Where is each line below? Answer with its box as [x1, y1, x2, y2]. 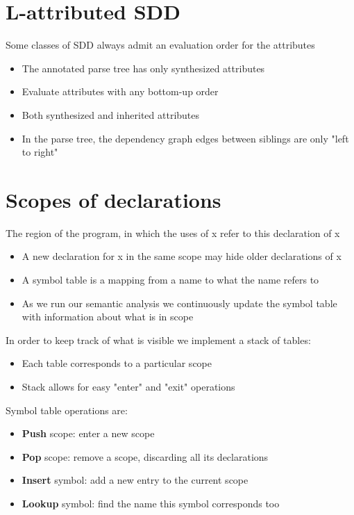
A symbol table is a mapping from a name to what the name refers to [22, 272, 319, 286]
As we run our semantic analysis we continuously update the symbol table [22, 295, 337, 310]
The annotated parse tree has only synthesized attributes [22, 60, 265, 75]
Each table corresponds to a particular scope [22, 356, 212, 370]
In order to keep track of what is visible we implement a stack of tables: [6, 332, 311, 347]
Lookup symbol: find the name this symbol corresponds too [22, 496, 280, 510]
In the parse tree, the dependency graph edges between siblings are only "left [22, 131, 349, 145]
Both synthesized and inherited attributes [22, 107, 200, 122]
